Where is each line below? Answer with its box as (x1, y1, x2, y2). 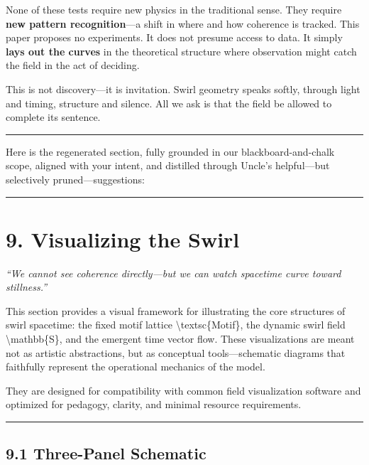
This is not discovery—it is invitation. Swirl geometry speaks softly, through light (6, 81, 360, 96)
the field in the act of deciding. (6, 58, 140, 73)
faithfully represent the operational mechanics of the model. (6, 359, 265, 374)
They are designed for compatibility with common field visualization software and (6, 383, 361, 397)
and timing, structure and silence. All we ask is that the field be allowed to (6, 95, 332, 110)
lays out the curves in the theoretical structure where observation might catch (6, 43, 357, 58)
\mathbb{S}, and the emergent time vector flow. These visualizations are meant (6, 331, 355, 346)
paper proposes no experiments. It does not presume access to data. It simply (6, 30, 343, 45)
